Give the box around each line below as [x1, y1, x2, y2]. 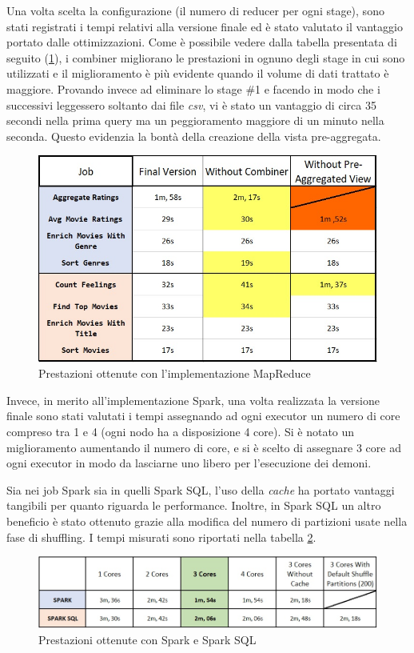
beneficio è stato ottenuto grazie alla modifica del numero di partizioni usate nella [6, 512, 408, 529]
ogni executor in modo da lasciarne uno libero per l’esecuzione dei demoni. [6, 455, 372, 471]
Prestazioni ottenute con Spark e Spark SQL [38, 631, 257, 647]
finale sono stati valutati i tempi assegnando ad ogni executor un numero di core [6, 407, 400, 424]
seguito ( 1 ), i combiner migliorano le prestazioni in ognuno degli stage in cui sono [6, 49, 405, 66]
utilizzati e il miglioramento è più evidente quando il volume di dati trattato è [6, 65, 389, 82]
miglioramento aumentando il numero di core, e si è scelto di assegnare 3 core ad [6, 439, 401, 455]
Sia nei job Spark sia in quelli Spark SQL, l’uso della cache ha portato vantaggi [6, 481, 395, 498]
